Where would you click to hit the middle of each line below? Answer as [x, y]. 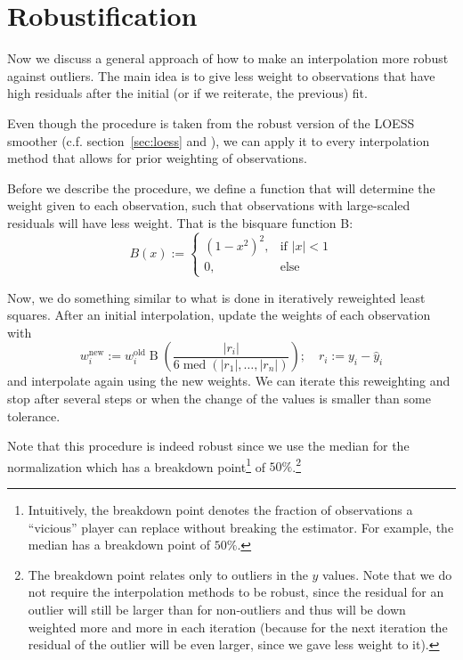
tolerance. [34, 416]
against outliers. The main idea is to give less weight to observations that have [221, 75]
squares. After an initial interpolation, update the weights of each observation [219, 315]
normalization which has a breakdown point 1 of [136, 465]
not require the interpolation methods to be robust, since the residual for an [236, 592]
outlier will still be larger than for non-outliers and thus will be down [217, 609]
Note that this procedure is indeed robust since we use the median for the [208, 446]
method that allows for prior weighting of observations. [157, 158]
